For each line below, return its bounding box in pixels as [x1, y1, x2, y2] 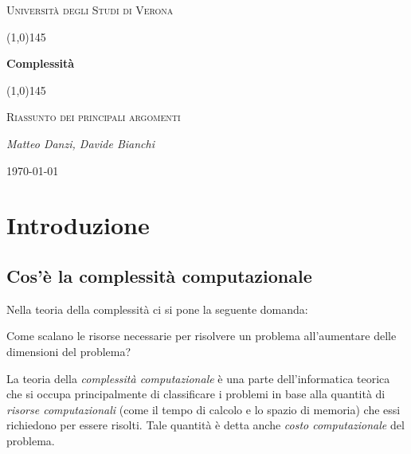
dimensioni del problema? [6, 342, 131, 359]
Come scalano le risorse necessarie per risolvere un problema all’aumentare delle [6, 327, 397, 344]
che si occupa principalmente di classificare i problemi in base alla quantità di [6, 386, 386, 402]
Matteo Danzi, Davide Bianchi [6, 135, 155, 151]
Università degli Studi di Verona [6, 2, 174, 18]
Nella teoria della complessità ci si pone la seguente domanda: [6, 300, 308, 317]
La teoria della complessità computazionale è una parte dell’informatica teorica [6, 370, 390, 386]
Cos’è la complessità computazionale [6, 263, 312, 288]
